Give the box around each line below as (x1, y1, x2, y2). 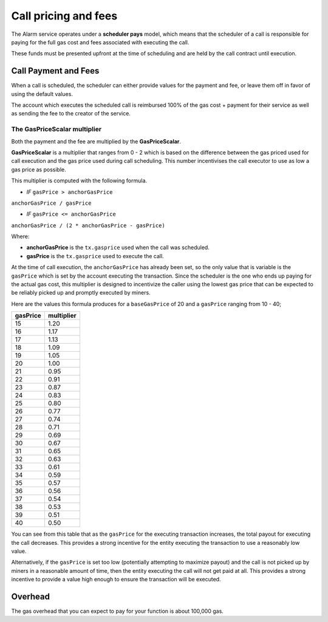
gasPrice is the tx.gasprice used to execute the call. (26, 252, 164, 259)
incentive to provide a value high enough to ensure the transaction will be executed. (11, 576, 221, 583)
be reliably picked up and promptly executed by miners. (11, 289, 151, 296)
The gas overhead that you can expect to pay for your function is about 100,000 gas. (11, 607, 224, 615)
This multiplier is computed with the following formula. (11, 177, 148, 185)
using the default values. (11, 90, 73, 97)
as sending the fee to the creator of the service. (11, 110, 131, 117)
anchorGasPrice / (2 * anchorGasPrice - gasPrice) (11, 222, 165, 229)
